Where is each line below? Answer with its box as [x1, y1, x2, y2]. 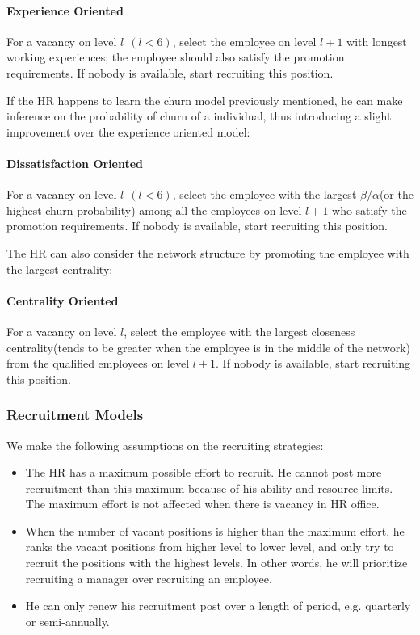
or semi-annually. [25, 612, 110, 629]
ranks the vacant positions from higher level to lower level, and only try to [25, 538, 394, 555]
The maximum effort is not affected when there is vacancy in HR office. [25, 495, 380, 512]
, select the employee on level [172, 32, 317, 49]
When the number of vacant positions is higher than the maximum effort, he [25, 522, 405, 539]
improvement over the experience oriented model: [6, 123, 250, 140]
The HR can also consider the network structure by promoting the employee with [6, 244, 409, 261]
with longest [346, 32, 407, 49]
